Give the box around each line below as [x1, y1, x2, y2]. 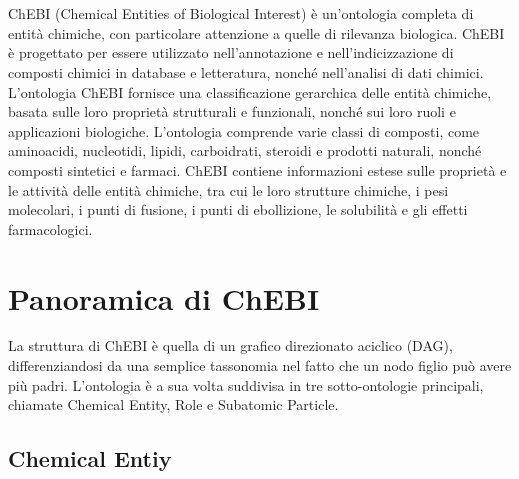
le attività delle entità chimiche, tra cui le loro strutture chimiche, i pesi [8, 179, 449, 200]
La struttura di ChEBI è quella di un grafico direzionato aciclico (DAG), [8, 335, 453, 356]
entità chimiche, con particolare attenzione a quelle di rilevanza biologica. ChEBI [8, 22, 505, 43]
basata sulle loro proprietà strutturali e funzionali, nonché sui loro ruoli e [8, 101, 456, 122]
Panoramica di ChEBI [8, 277, 320, 318]
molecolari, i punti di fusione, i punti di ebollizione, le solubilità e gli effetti [8, 199, 468, 220]
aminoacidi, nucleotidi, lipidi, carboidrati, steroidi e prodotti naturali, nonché [8, 140, 482, 161]
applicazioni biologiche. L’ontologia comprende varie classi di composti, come [8, 120, 480, 141]
